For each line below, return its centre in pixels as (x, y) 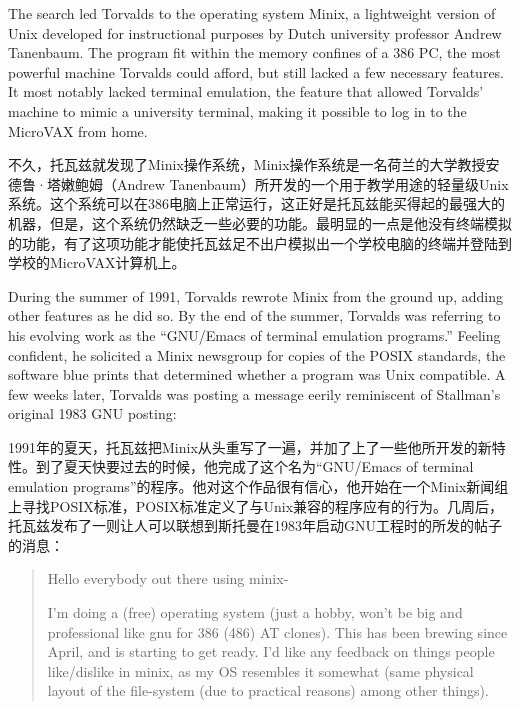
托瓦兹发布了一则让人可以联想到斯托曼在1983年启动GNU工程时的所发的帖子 (255, 525)
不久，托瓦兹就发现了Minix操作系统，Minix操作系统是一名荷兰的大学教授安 (254, 164)
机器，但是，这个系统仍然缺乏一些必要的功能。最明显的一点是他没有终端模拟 (260, 222)
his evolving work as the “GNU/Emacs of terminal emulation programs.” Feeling (254, 334)
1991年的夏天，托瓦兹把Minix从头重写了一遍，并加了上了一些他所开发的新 (250, 446)
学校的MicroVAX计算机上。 (97, 262)
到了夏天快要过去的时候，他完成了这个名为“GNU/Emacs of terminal (254, 466)
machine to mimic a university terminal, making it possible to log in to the (237, 110)
